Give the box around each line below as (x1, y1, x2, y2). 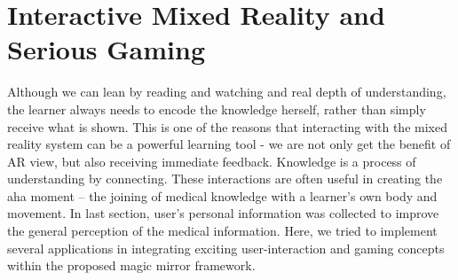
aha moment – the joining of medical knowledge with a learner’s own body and (7, 186, 438, 205)
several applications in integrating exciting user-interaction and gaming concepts (7, 238, 445, 257)
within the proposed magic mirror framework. (7, 256, 256, 275)
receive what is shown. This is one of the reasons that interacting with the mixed (7, 117, 447, 136)
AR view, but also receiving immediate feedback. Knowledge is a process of (7, 152, 416, 170)
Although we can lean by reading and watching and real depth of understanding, (7, 82, 446, 101)
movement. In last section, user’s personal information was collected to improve (7, 204, 439, 222)
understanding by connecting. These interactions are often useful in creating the (7, 169, 443, 188)
